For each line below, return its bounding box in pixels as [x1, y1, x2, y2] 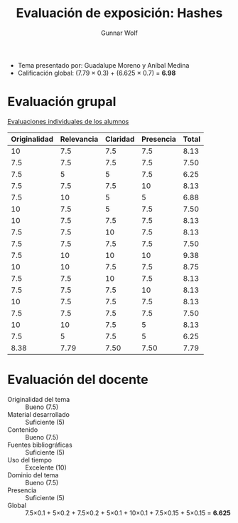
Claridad [105, 134, 135, 144]
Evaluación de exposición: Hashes [16, 5, 223, 21]
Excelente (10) [25, 463, 67, 472]
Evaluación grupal [7, 94, 117, 110]
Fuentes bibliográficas [7, 440, 72, 449]
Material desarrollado [7, 410, 70, 418]
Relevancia [60, 134, 99, 144]
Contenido [7, 425, 38, 434]
